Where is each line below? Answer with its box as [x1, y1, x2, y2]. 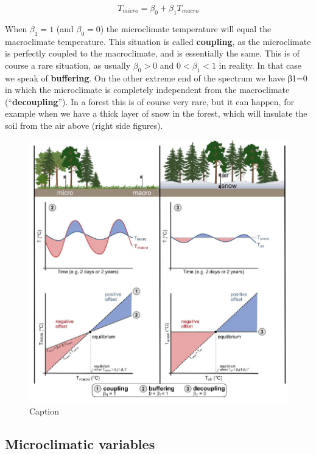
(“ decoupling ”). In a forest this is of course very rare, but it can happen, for [5, 95, 294, 108]
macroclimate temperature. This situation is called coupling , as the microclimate [5, 35, 311, 47]
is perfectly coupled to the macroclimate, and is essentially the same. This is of [5, 47, 300, 60]
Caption [29, 405, 60, 418]
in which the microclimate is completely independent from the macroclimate [5, 83, 290, 96]
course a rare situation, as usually [5, 58, 131, 71]
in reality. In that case [219, 58, 302, 71]
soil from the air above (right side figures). [5, 119, 163, 131]
